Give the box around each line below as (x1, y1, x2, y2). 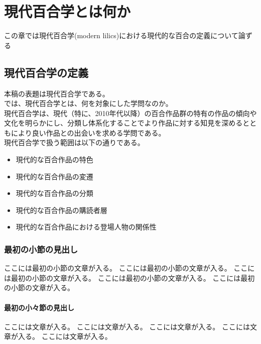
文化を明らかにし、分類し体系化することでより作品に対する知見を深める (4, 118, 243, 128)
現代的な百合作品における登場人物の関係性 (16, 221, 157, 232)
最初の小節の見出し (4, 243, 78, 255)
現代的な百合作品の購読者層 (16, 204, 107, 215)
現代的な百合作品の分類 (16, 188, 93, 198)
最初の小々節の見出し (4, 302, 74, 312)
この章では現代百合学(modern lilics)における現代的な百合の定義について (4, 30, 238, 41)
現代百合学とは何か (4, 1, 131, 22)
